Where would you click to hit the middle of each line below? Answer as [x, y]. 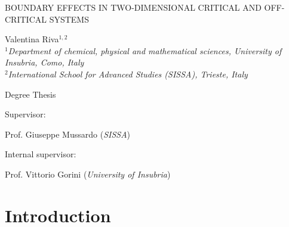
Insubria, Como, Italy [44, 62]
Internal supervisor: [41, 154]
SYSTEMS [69, 19]
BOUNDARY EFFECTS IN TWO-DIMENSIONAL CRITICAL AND [133, 7]
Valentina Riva [32, 39]
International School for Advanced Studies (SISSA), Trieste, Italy [128, 74]
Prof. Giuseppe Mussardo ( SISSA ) [68, 134]
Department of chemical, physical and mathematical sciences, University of [145, 50]
